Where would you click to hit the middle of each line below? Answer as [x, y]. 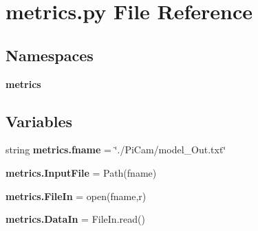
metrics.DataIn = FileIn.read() [75, 219]
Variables [39, 121]
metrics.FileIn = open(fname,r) [76, 196]
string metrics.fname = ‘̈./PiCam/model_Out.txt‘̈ [116, 150]
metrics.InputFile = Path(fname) [81, 172]
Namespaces [50, 55]
